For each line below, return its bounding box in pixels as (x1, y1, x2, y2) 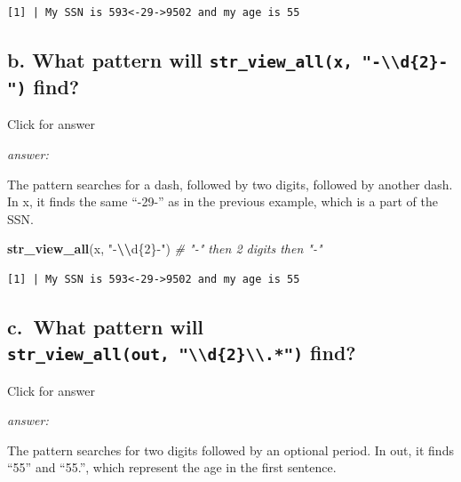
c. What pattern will (7, 312, 204, 340)
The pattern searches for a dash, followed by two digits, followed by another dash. (7, 174, 453, 193)
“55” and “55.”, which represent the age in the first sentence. (7, 458, 337, 477)
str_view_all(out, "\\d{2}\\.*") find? (7, 339, 356, 366)
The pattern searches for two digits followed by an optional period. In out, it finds (7, 440, 454, 459)
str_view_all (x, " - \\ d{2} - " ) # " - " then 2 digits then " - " (7, 239, 322, 258)
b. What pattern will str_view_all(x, (7, 45, 353, 73)
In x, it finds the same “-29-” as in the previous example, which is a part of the (7, 192, 438, 211)
